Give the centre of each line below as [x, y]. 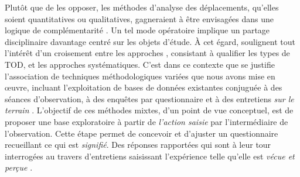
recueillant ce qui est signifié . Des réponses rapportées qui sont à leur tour [138, 145]
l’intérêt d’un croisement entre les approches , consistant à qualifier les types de [147, 53]
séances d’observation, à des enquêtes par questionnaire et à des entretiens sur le [149, 98]
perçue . [19, 167]
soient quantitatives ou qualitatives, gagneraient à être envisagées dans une [139, 18]
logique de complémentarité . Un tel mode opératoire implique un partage [137, 30]
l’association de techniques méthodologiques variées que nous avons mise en [140, 76]
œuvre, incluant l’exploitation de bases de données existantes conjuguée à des [144, 87]
